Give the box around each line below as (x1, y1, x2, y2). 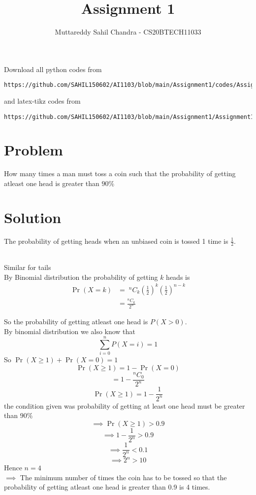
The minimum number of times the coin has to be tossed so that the (20, 472, 227, 482)
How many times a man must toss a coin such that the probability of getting (4, 168, 236, 179)
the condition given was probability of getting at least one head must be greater (4, 400, 245, 411)
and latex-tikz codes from (4, 95, 81, 106)
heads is (166, 271, 190, 282)
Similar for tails (4, 262, 51, 272)
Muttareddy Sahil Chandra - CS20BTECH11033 (55, 27, 201, 37)
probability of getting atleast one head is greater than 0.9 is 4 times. (4, 482, 210, 492)
